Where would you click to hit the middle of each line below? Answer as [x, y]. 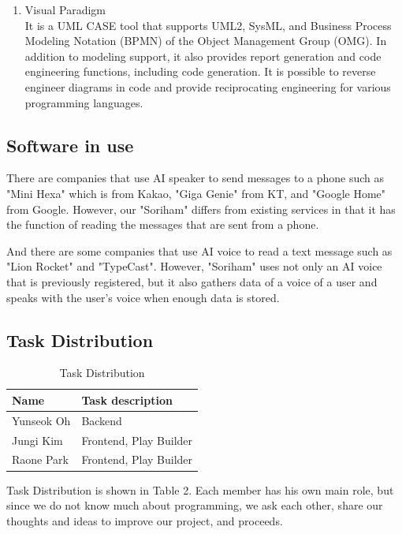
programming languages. [84, 102]
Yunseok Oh [41, 420]
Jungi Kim [37, 440]
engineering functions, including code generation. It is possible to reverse [200, 71]
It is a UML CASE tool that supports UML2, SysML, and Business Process [208, 25]
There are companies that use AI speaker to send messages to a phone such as [195, 178]
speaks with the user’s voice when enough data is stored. [143, 297]
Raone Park [40, 459]
